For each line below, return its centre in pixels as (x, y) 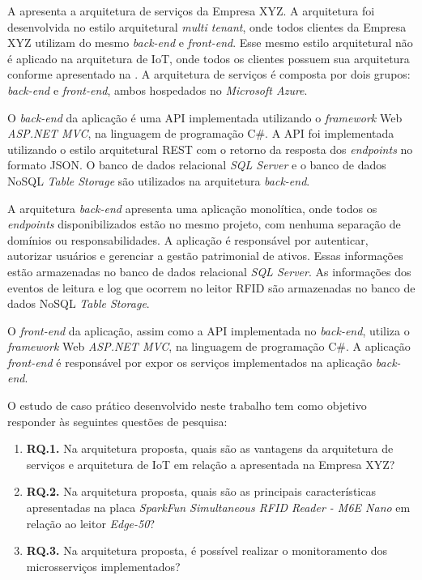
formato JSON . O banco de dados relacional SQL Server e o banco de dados (197, 165)
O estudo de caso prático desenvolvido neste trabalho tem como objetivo (187, 405)
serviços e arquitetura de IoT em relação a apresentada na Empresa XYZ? (211, 464)
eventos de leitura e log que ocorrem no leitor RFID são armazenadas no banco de (211, 287)
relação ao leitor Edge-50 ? (90, 523)
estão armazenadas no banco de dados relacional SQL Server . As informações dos (209, 271)
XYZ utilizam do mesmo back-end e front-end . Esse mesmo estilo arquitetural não (210, 43)
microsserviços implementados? (103, 566)
